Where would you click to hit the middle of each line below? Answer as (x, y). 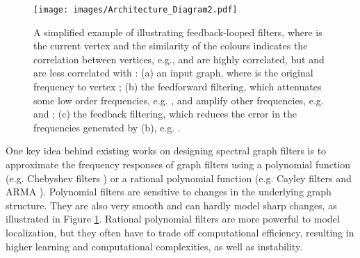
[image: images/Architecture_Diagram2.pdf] (136, 10)
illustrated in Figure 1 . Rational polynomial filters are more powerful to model (173, 219)
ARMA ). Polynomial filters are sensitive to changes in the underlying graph (169, 192)
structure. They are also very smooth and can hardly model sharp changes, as (171, 205)
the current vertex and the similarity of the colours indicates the (171, 46)
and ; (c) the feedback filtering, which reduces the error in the (165, 114)
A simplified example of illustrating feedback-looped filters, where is (178, 32)
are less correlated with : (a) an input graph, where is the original (173, 73)
